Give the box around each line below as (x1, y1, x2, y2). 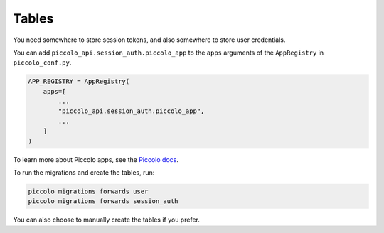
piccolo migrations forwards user (28, 188, 149, 195)
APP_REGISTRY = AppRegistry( (28, 77, 130, 85)
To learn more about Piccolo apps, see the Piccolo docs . (13, 155, 179, 163)
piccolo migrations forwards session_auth (28, 197, 178, 205)
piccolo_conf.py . (13, 58, 72, 67)
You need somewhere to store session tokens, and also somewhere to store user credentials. (13, 36, 286, 44)
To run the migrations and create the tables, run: (13, 168, 155, 177)
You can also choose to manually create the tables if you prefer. (13, 215, 201, 224)
